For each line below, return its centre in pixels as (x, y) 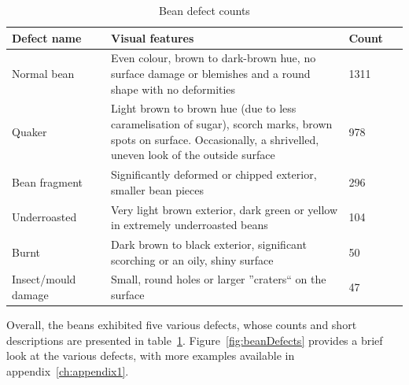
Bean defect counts (204, 10)
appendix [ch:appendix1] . (68, 370)
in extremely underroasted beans (190, 225)
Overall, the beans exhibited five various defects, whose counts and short (182, 325)
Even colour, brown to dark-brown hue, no (214, 58)
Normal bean (43, 74)
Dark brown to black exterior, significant (209, 244)
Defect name (47, 37)
